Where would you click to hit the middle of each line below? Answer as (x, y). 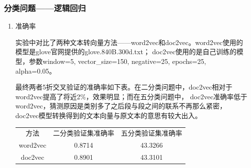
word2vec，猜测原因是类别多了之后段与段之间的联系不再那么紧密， (121, 106)
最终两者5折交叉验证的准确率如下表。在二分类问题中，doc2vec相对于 (124, 87)
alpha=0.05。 (36, 70)
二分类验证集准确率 (84, 133)
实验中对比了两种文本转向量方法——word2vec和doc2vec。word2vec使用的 (129, 42)
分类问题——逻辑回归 (45, 8)
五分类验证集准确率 (152, 133)
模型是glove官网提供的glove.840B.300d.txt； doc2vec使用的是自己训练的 (126, 52)
